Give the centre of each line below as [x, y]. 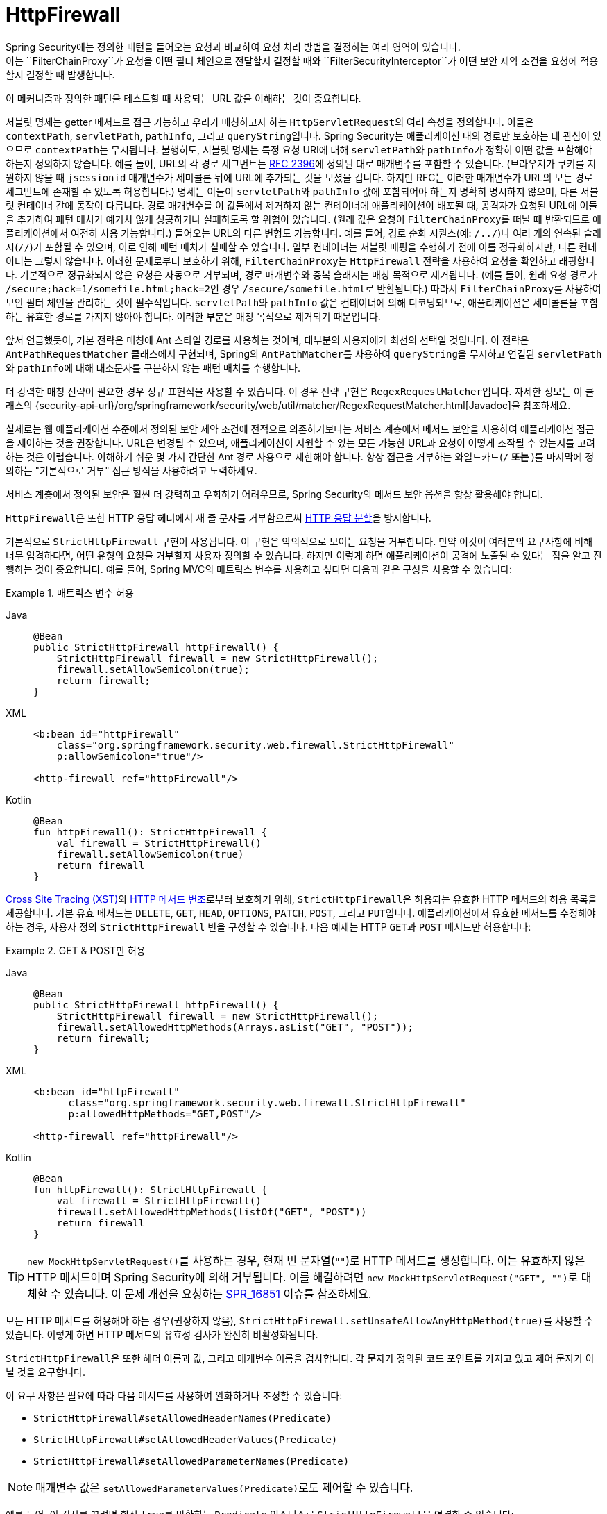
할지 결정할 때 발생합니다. [60, 74]
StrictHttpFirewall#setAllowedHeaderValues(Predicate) [186, 1439]
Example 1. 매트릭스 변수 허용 [70, 592]
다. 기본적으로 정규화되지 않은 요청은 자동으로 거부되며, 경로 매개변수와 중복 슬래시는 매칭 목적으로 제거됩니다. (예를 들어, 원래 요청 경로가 [301, 274]
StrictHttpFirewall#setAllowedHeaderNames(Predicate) [182, 1418]
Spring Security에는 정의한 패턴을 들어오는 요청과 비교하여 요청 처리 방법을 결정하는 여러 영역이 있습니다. [233, 47]
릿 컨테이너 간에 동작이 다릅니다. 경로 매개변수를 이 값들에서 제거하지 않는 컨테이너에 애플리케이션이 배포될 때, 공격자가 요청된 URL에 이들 [302, 205]
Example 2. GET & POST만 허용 [76, 950]
